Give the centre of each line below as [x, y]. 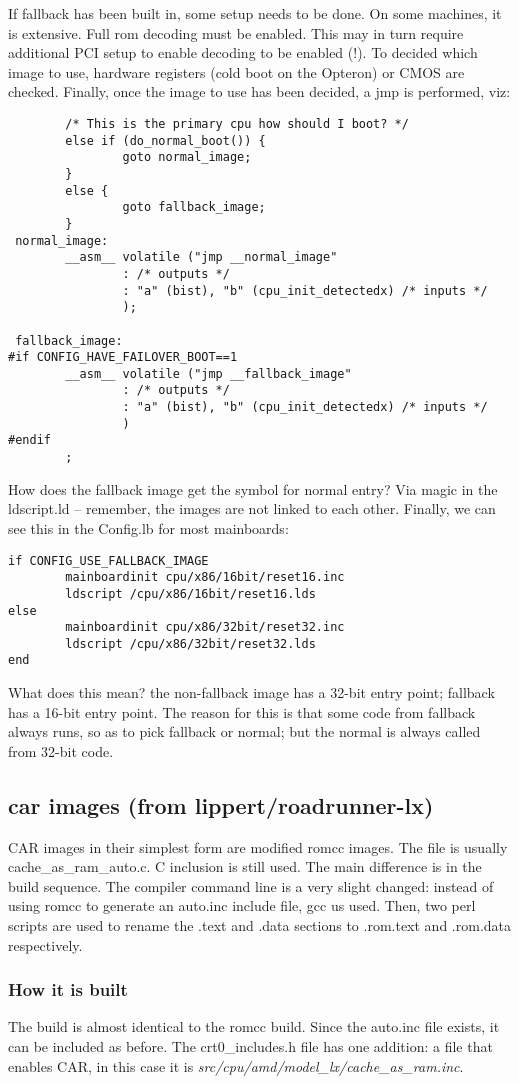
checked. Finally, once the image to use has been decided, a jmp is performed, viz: [259, 91]
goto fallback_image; [194, 207]
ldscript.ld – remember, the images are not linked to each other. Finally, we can [252, 508]
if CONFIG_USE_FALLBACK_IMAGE [108, 560]
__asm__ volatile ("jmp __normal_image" [201, 257]
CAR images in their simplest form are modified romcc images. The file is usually [258, 846]
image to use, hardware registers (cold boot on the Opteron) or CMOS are [236, 71]
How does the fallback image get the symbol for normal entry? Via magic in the [253, 488]
